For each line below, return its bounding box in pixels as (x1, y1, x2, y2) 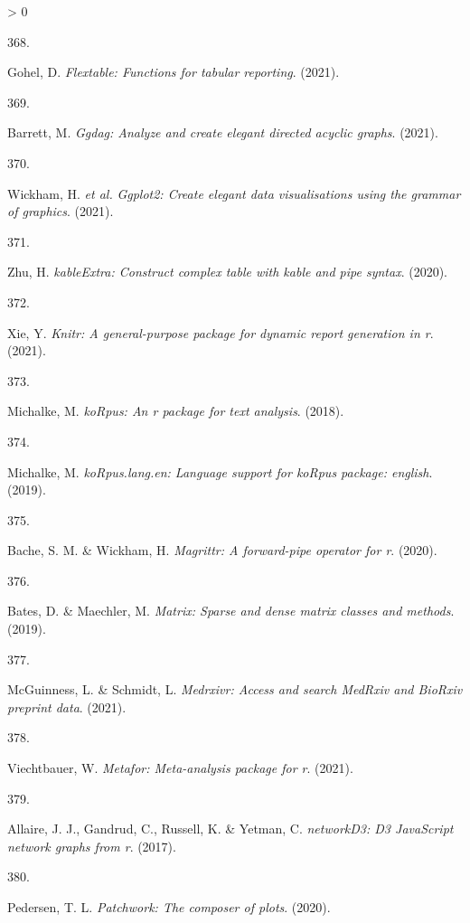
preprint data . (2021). (7, 697, 127, 716)
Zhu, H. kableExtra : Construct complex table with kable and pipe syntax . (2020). (7, 262, 447, 281)
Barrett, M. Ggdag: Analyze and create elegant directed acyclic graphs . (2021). (7, 123, 438, 142)
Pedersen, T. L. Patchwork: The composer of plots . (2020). (7, 898, 331, 916)
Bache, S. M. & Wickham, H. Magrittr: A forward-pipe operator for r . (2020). (7, 541, 437, 560)
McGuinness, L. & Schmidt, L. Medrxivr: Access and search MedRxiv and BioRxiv (7, 680, 463, 699)
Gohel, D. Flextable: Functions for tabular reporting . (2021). (7, 62, 340, 81)
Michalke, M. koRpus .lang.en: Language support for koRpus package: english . (7, 462, 433, 481)
